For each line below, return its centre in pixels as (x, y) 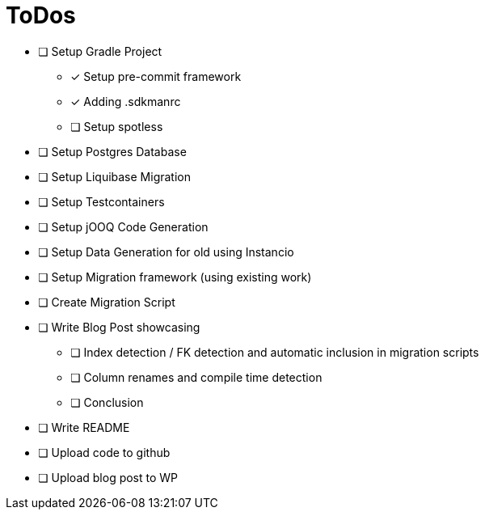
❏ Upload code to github (104, 452)
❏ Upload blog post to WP (108, 477)
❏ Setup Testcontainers (101, 201)
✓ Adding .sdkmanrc (126, 101)
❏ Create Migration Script (107, 302)
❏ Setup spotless (117, 126)
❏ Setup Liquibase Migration (114, 176)
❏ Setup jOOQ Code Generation (123, 226)
